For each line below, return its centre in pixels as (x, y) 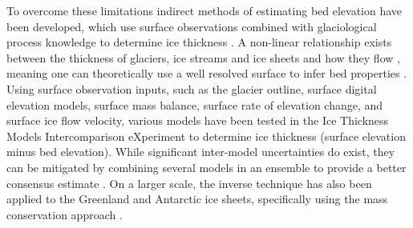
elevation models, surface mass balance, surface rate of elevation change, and (195, 104)
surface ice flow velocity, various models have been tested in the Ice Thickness (198, 120)
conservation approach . (65, 214)
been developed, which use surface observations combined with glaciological (192, 26)
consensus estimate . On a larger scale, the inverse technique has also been (189, 183)
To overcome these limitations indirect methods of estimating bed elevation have (204, 10)
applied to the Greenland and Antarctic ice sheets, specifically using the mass (197, 199)
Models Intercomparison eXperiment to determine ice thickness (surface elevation (206, 136)
